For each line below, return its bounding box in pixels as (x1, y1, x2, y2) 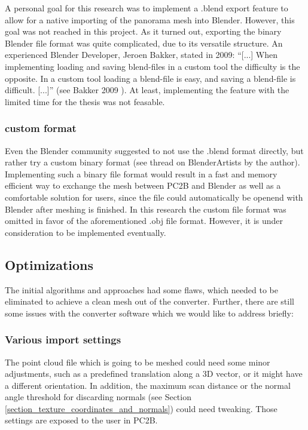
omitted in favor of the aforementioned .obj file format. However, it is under (5, 214, 283, 227)
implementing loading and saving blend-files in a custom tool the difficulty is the (5, 60, 300, 72)
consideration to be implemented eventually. (5, 226, 166, 238)
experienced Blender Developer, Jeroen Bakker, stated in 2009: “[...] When (5, 48, 278, 61)
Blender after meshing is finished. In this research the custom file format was (5, 202, 286, 215)
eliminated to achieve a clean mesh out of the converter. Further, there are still (5, 295, 294, 308)
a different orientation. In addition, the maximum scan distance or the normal (5, 379, 291, 391)
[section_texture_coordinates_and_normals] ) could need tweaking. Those (5, 402, 277, 414)
